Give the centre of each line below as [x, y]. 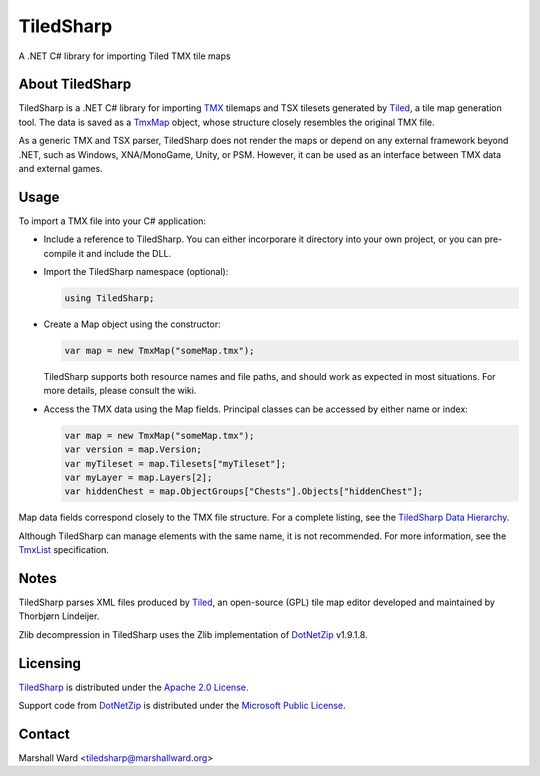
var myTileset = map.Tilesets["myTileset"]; [175, 463]
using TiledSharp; [109, 298]
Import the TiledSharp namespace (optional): [136, 272]
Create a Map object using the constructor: [132, 324]
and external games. [61, 169]
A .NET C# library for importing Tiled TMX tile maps [124, 56]
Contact [44, 733]
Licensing [50, 663]
